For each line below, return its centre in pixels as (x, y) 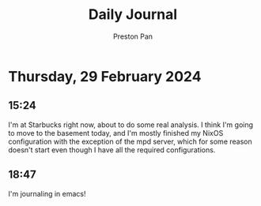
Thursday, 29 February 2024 (105, 76)
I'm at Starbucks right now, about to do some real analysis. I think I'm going (131, 125)
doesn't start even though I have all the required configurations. (112, 150)
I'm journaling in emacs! (47, 193)
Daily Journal (133, 15)
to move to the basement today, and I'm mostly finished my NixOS (116, 133)
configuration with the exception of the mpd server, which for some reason (130, 141)
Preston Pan (133, 36)
